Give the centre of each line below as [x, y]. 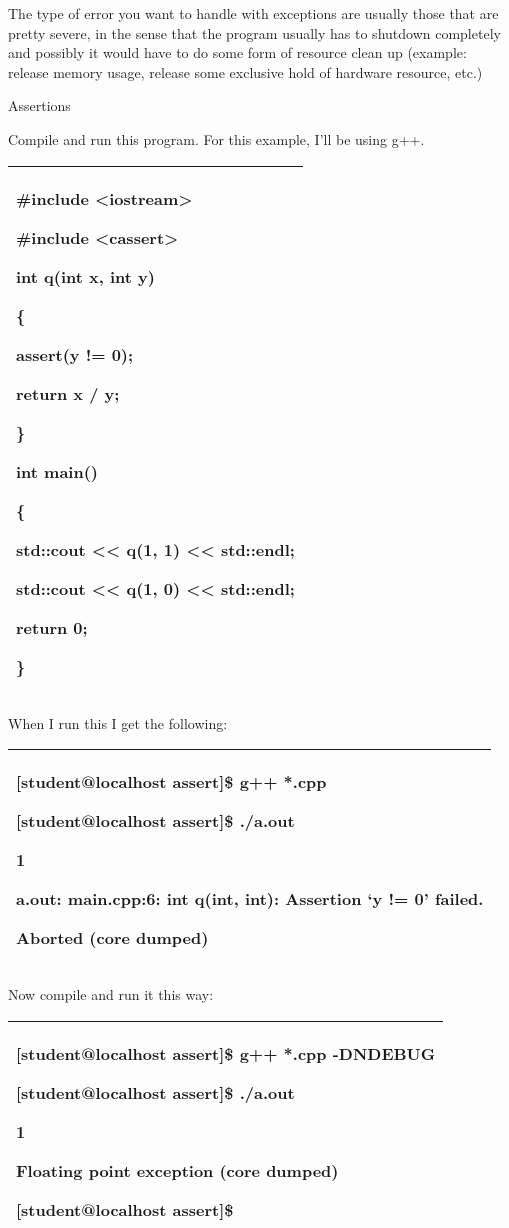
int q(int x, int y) [85, 276]
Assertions [39, 105]
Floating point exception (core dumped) [177, 1170]
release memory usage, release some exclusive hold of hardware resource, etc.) [245, 71]
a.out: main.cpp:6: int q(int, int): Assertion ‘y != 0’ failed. [250, 899]
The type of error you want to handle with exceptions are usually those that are [253, 13]
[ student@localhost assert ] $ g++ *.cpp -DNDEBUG [226, 1053]
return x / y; [68, 393]
